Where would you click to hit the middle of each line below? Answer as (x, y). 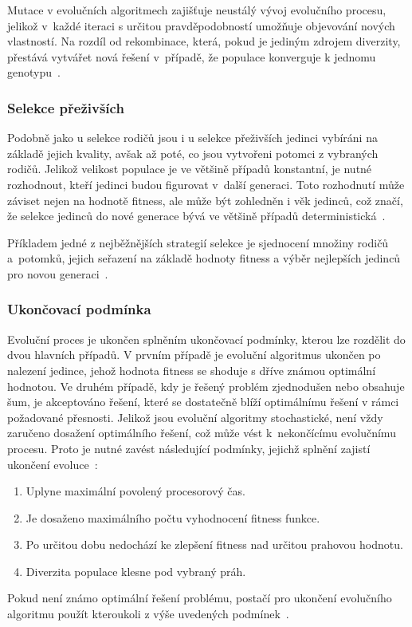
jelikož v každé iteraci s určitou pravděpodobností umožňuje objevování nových (201, 25)
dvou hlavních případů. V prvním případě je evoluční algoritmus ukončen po (194, 355)
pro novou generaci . (58, 273)
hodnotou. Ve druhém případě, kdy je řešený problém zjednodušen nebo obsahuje (206, 386)
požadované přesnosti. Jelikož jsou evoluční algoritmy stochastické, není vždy (195, 417)
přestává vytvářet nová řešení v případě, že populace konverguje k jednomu (192, 56)
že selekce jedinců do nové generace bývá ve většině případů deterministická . (196, 216)
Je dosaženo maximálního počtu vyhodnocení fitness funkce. (173, 517)
